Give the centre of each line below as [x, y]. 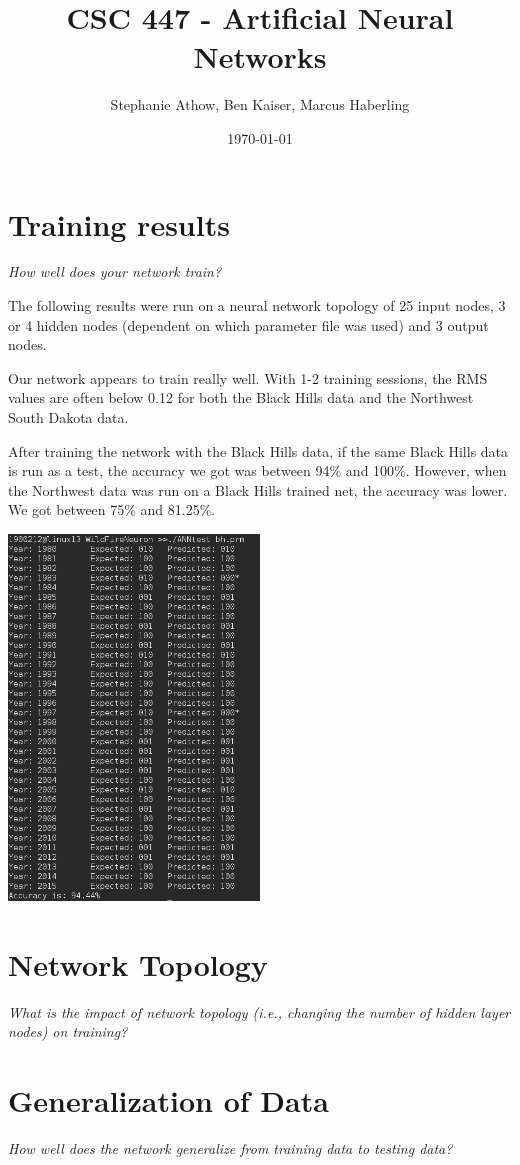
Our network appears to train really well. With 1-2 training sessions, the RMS [248, 377]
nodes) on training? [68, 1031]
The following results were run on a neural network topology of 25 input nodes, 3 [257, 305]
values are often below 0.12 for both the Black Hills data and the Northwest [241, 397]
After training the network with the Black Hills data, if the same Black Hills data [258, 450]
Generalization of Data [168, 1100]
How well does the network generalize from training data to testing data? [230, 1148]
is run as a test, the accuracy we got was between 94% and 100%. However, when [257, 470]
